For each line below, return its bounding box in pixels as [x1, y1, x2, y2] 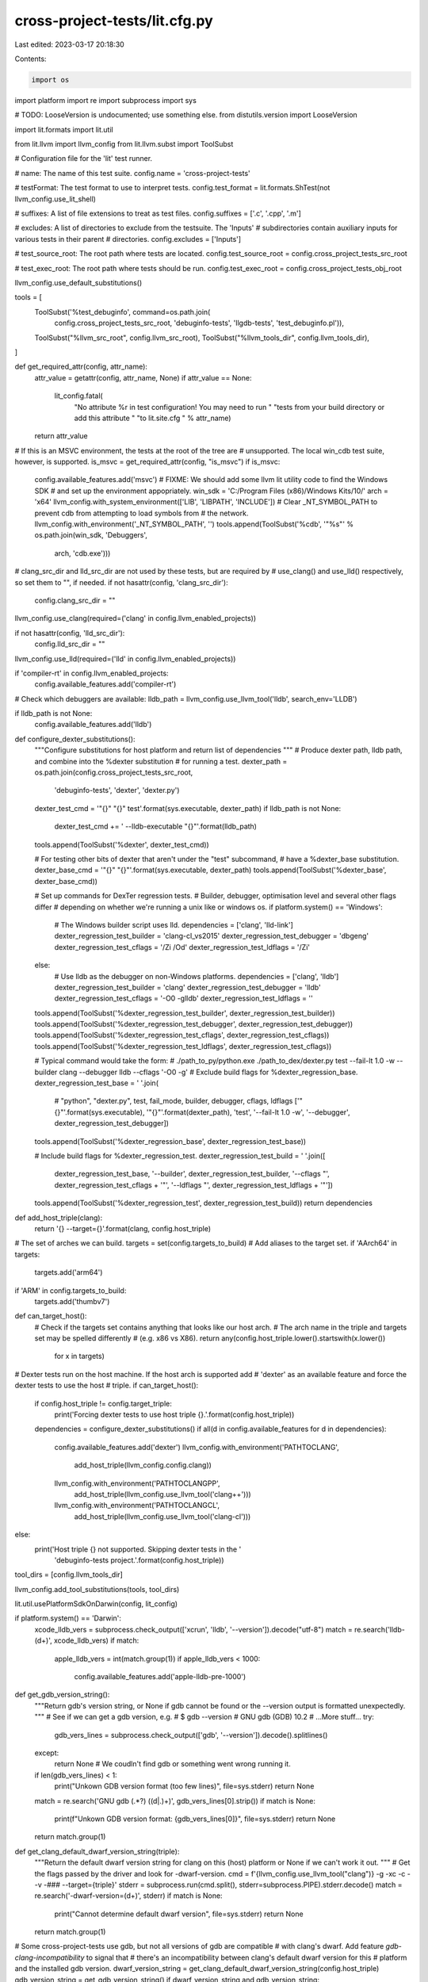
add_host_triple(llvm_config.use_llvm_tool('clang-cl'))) [74, 1511, 251, 1521]
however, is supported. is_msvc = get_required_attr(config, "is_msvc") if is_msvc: [14, 457, 281, 467]
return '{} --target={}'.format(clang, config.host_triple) [34, 1223, 212, 1233]
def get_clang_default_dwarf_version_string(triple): [14, 1846, 180, 1856]
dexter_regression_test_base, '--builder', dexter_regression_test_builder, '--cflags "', [54, 1169, 330, 1179]
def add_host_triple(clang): [14, 1213, 103, 1222]
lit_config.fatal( [54, 391, 103, 400]
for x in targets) [54, 1352, 105, 1361]
